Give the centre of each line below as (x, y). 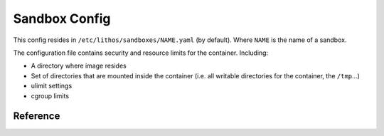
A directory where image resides (79, 66)
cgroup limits (50, 95)
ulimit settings (52, 86)
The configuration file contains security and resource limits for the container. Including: (141, 53)
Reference (37, 116)
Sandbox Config (62, 19)
